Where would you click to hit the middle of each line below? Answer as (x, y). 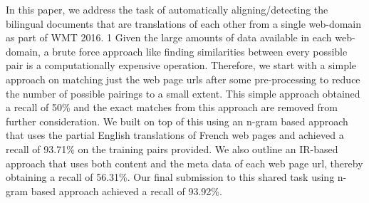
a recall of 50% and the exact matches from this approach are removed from (172, 107)
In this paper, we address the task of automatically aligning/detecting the (167, 9)
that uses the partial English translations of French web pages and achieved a (175, 135)
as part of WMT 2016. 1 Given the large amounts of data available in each (169, 37)
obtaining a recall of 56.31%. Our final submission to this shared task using (170, 177)
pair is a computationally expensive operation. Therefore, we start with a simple (181, 65)
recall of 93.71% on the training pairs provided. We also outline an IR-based (172, 149)
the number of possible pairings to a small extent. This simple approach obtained (183, 93)
